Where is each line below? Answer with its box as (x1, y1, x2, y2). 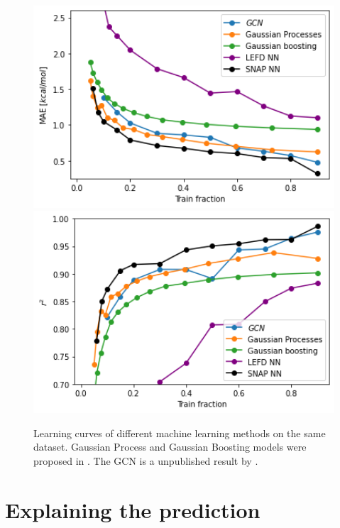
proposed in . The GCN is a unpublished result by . (33, 453, 258, 468)
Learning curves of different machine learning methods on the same (33, 425, 326, 440)
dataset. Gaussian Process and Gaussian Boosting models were (33, 439, 307, 454)
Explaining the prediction (5, 495, 261, 524)
